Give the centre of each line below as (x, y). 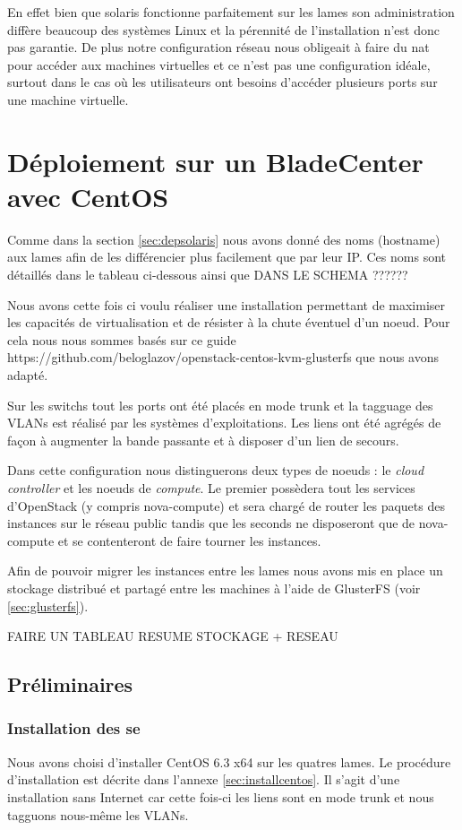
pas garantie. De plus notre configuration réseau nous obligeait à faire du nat (218, 47)
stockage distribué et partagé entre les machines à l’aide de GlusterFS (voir (214, 588)
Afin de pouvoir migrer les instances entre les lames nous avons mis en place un (225, 571)
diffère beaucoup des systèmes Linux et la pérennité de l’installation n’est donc (223, 29)
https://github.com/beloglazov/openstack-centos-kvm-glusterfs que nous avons (223, 357)
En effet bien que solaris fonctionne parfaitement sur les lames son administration (231, 12)
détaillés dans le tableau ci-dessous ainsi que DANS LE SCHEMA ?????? (208, 275)
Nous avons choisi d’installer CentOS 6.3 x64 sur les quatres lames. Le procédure (229, 761)
